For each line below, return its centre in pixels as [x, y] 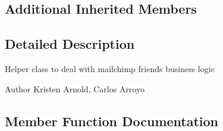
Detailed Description [70, 44]
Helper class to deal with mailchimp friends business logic [110, 68]
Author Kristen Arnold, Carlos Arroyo [75, 88]
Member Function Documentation [112, 121]
